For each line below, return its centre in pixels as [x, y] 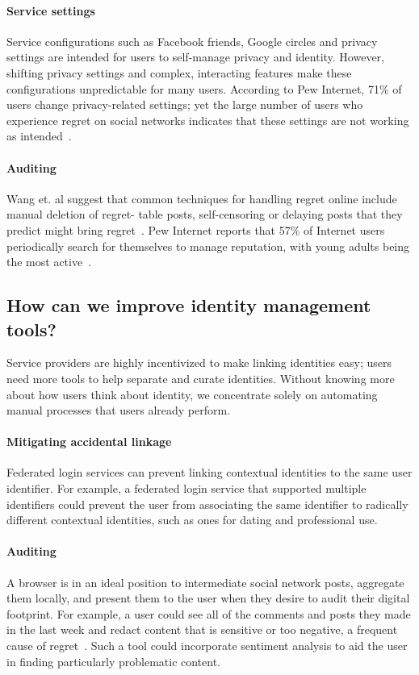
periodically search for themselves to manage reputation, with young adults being [208, 246]
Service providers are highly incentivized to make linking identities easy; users [199, 362]
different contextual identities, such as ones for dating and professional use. [192, 520]
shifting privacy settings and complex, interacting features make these [179, 72]
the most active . [49, 262]
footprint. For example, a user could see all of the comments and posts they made [209, 613]
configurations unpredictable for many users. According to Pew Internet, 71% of [204, 88]
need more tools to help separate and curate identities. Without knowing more [201, 378]
